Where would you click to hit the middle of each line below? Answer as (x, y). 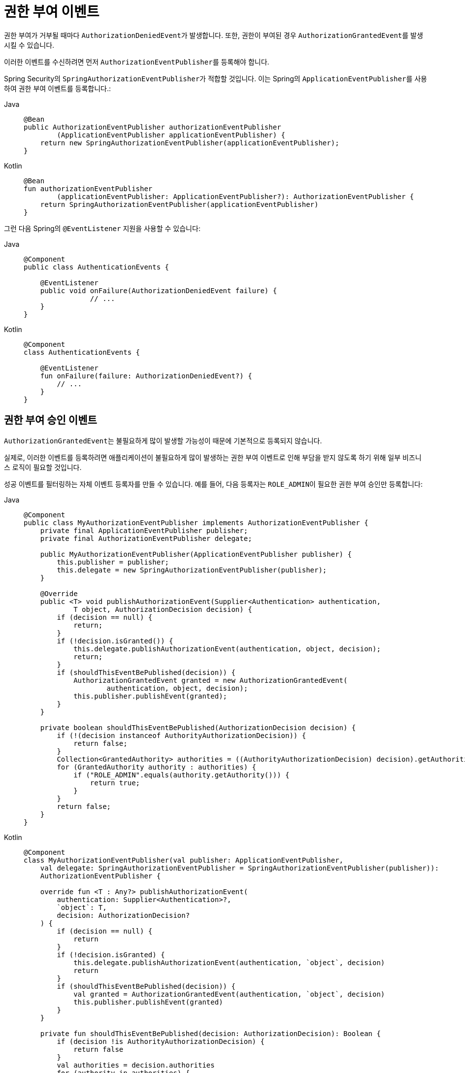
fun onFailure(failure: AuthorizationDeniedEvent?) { (146, 376)
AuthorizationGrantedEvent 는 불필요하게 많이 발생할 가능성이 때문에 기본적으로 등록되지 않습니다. (163, 440)
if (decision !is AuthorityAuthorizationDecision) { (161, 1041)
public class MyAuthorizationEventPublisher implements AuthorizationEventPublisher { (196, 522)
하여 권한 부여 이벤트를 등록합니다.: (58, 88)
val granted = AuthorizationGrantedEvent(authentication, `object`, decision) (229, 994)
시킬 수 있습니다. (29, 45)
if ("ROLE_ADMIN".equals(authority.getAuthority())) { (182, 775)
